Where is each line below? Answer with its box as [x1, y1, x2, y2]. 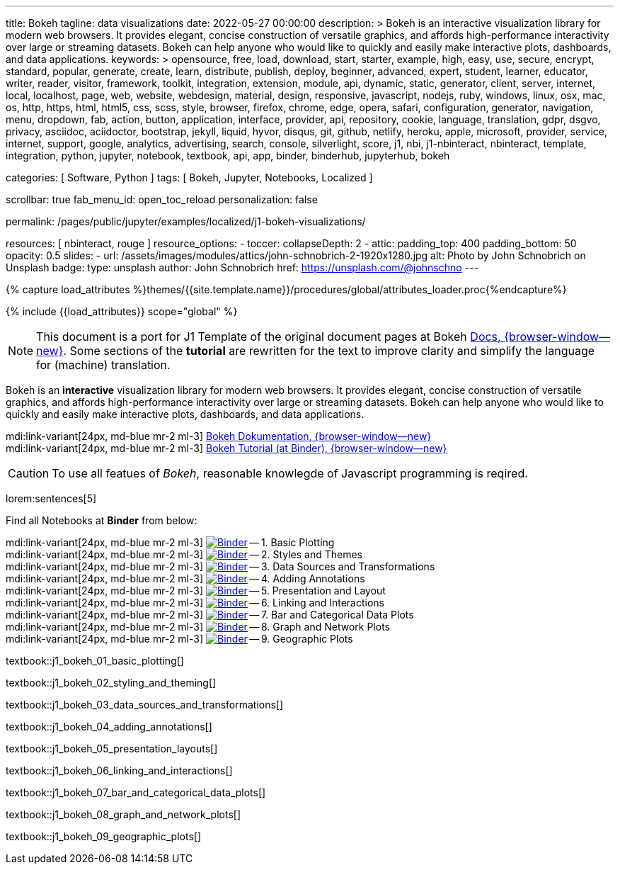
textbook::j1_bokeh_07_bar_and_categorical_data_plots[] [6, 786, 266, 798]
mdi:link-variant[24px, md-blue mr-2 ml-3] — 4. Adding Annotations [6, 572, 365, 584]
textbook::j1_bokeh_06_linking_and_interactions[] [6, 764, 233, 776]
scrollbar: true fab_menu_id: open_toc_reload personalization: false [6, 193, 318, 205]
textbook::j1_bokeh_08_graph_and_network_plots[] [6, 808, 241, 820]
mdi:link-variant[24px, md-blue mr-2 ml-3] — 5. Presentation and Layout [6, 584, 386, 597]
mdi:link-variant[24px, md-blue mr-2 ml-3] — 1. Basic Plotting [6, 536, 335, 548]
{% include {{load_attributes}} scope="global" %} [6, 305, 238, 317]
